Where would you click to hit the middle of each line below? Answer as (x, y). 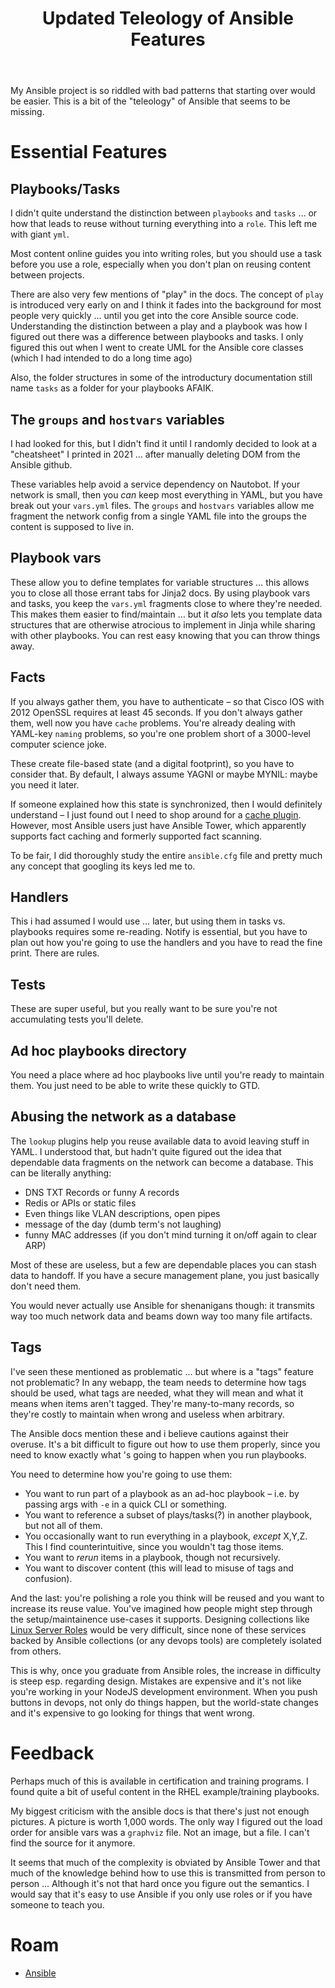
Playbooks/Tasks (65, 188)
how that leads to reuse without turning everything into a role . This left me (164, 224)
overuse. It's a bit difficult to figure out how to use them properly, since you (165, 1444)
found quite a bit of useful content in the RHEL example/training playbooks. (165, 1791)
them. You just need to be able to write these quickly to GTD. (135, 1086)
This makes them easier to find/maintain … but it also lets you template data (166, 614)
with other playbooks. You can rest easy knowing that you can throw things (165, 635)
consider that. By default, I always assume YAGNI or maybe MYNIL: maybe (164, 774)
